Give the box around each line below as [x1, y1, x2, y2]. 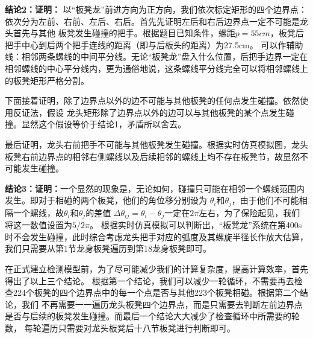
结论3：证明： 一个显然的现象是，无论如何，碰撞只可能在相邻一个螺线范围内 [5, 182, 305, 194]
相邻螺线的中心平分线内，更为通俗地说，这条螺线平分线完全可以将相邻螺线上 [5, 62, 308, 74]
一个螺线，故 [13, 206, 64, 218]
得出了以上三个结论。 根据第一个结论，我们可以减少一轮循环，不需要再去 [5, 274, 294, 287]
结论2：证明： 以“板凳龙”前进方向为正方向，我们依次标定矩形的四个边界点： [5, 3, 307, 15]
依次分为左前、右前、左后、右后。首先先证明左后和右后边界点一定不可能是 [5, 14, 300, 27]
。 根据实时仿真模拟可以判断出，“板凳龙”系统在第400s [89, 218, 302, 231]
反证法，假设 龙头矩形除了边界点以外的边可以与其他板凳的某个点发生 [13, 106, 286, 118]
